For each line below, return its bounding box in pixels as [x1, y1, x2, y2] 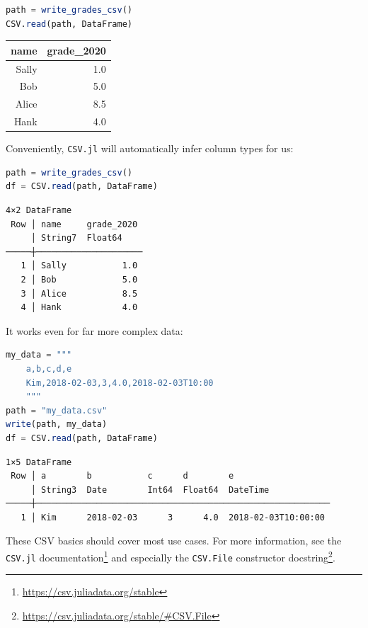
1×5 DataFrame [6, 457, 72, 467]
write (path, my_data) [6, 419, 108, 430]
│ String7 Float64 [30, 233, 122, 244]
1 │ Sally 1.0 [21, 261, 138, 271]
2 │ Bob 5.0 [21, 274, 138, 285]
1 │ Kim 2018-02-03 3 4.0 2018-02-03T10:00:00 [21, 512, 326, 523]
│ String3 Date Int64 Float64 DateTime [30, 484, 270, 495]
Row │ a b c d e [11, 471, 234, 481]
